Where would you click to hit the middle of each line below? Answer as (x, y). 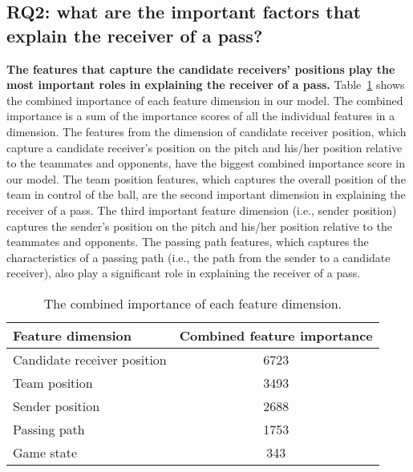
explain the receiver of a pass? (135, 35)
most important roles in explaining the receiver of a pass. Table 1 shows (206, 85)
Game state (45, 452)
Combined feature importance (276, 335)
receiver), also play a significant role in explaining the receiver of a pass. (184, 273)
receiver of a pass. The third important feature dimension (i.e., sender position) (202, 210)
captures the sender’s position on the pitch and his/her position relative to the (199, 226)
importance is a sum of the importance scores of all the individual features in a (201, 116)
